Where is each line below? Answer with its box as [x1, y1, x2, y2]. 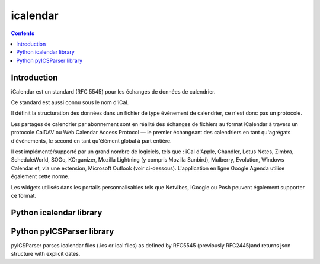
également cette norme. [11, 173, 70, 180]
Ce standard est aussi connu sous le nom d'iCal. [11, 99, 129, 106]
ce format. [11, 192, 37, 199]
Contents [11, 30, 35, 37]
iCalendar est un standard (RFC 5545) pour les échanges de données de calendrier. [11, 88, 216, 95]
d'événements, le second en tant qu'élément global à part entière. [11, 137, 172, 144]
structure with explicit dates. [11, 250, 81, 257]
